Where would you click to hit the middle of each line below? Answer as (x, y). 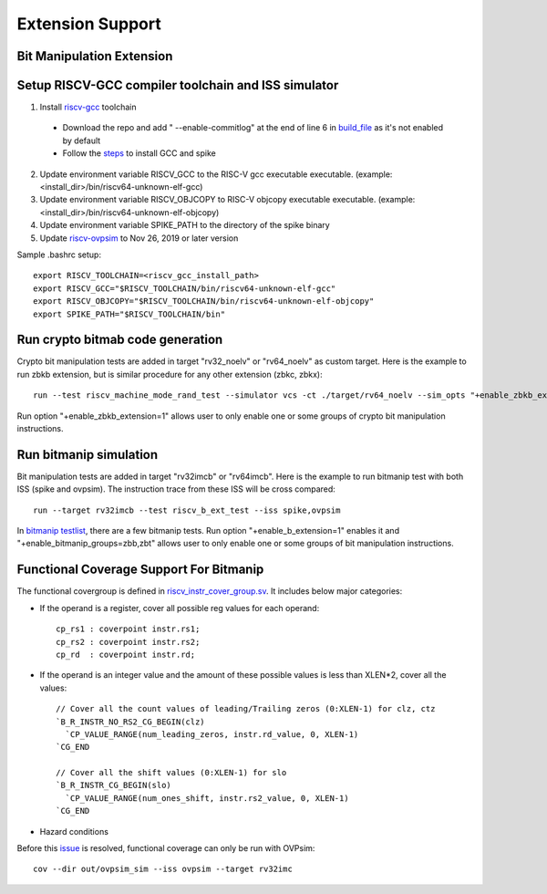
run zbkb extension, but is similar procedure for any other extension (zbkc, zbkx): (170, 374)
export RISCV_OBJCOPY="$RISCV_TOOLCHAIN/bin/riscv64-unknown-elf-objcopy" (204, 301)
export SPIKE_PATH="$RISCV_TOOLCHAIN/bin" (129, 314)
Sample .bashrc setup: (59, 255)
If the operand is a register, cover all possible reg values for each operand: (180, 608)
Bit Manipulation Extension (95, 56)
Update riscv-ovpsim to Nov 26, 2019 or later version (139, 238)
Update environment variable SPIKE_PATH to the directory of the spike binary (185, 225)
